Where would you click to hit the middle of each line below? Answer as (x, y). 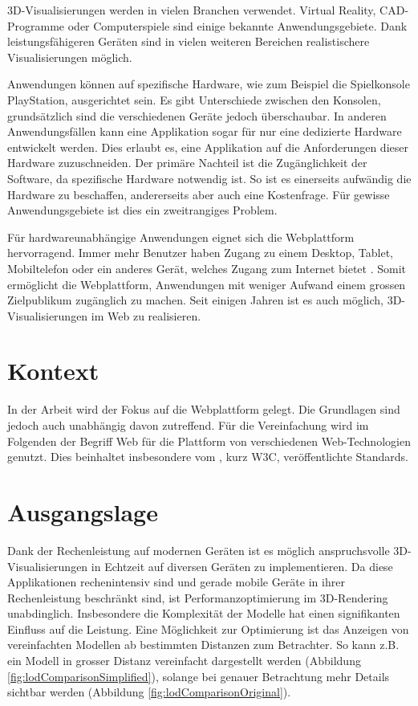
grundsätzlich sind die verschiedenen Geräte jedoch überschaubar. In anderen (197, 115)
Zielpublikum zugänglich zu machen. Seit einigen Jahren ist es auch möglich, (195, 300)
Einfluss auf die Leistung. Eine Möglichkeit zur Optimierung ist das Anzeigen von (208, 628)
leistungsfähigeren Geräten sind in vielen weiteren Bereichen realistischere (189, 41)
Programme (36, 25)
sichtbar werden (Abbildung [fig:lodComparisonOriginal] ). (149, 692)
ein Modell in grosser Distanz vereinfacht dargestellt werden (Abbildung (184, 661)
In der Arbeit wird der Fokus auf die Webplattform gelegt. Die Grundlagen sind (204, 409)
